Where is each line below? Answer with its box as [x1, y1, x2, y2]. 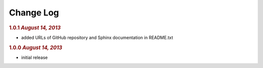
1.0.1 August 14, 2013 [9, 24, 61, 31]
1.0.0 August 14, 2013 [9, 44, 63, 51]
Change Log [9, 7, 59, 18]
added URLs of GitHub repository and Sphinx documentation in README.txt [21, 34, 173, 41]
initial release [21, 54, 48, 60]
